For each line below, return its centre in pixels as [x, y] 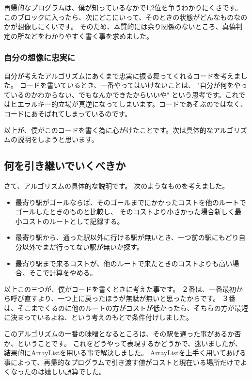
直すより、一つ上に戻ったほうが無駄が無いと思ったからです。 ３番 [130, 298]
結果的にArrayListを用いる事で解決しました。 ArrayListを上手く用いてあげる [125, 353]
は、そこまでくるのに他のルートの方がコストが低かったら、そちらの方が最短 [126, 308]
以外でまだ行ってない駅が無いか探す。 [83, 246]
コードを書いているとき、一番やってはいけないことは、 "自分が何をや [130, 85]
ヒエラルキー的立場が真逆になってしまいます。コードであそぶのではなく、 [129, 104]
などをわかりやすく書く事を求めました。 [88, 36]
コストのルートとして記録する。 [73, 221]
